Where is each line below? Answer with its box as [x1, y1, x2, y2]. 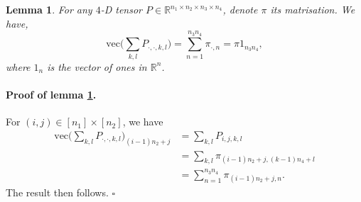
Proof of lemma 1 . [6, 86, 97, 101]
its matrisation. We [270, 2, 355, 16]
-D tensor [100, 2, 143, 16]
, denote [222, 2, 258, 16]
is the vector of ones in [47, 59, 147, 74]
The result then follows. [6, 185, 109, 200]
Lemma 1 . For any [6, 2, 92, 16]
